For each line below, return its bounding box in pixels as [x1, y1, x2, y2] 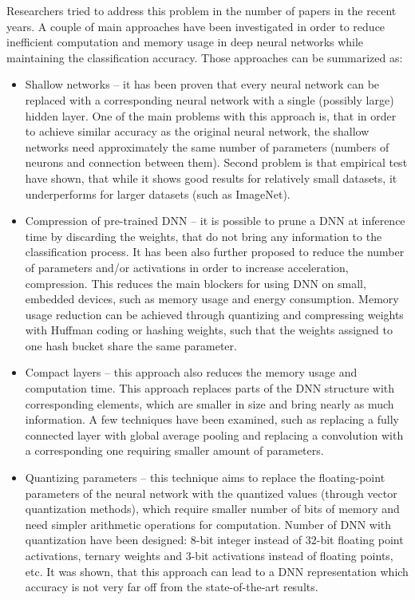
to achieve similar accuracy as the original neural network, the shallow [25, 123, 370, 140]
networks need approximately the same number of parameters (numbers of [25, 138, 389, 155]
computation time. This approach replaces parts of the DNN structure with [25, 380, 395, 397]
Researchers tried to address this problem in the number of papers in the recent [6, 2, 397, 18]
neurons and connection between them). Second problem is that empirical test [25, 154, 408, 171]
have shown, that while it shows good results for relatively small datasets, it [25, 169, 397, 186]
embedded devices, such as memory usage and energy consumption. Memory [25, 290, 399, 307]
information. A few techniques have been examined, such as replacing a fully [25, 411, 399, 428]
